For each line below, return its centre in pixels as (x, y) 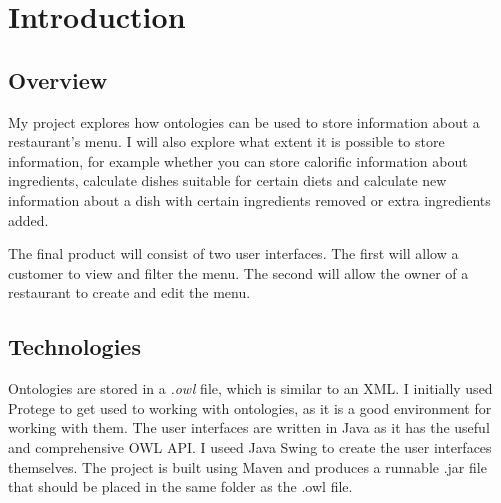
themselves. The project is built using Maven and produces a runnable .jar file (247, 466)
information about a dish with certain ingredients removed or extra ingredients (249, 199)
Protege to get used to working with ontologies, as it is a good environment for (250, 407)
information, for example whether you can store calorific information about (238, 160)
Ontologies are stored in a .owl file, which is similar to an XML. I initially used (250, 388)
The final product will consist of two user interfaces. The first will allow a (233, 253)
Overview (58, 79)
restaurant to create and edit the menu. (129, 292)
